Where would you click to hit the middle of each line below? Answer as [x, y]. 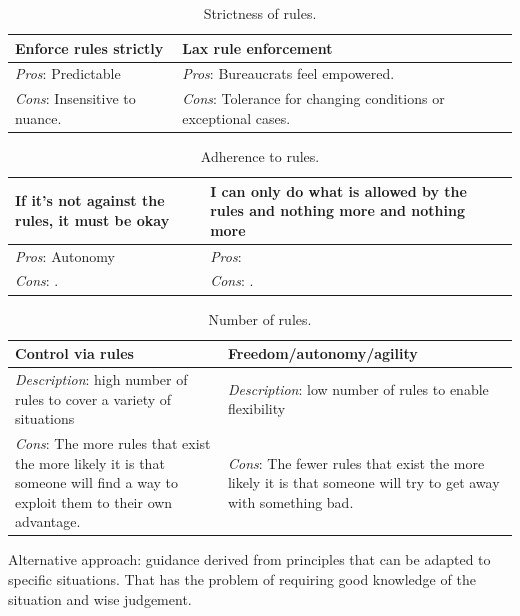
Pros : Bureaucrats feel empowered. [288, 73]
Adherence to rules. [260, 155]
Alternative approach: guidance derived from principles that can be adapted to [249, 559]
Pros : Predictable [68, 73]
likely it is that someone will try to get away [363, 482]
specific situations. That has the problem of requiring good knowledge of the [242, 579]
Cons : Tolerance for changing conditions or [313, 98]
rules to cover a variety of [93, 398]
